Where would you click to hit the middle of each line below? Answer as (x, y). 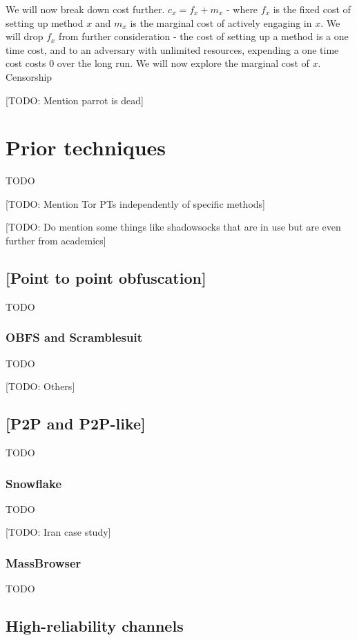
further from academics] (56, 241)
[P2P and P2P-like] (76, 424)
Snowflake (34, 483)
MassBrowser (44, 562)
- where (242, 9)
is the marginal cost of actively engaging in (221, 22)
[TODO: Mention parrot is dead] (75, 100)
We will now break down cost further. (85, 9)
